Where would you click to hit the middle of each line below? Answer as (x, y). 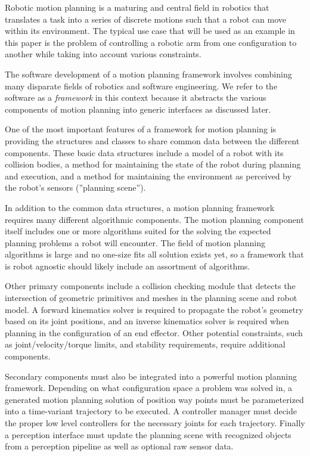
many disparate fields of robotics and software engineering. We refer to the (141, 86)
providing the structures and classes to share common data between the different (152, 140)
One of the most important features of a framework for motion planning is (141, 129)
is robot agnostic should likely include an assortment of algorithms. (128, 266)
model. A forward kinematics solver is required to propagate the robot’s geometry (154, 309)
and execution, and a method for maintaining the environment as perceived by (148, 176)
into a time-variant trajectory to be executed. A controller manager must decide (151, 411)
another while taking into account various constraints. (103, 54)
